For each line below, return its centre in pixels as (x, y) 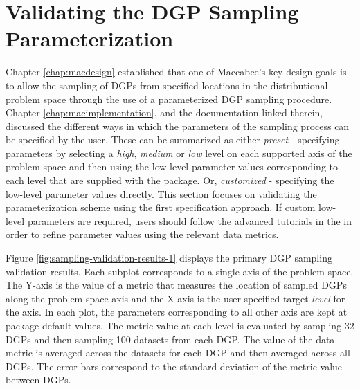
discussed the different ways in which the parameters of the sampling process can (178, 126)
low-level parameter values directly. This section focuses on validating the (161, 193)
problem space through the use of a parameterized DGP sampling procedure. (169, 99)
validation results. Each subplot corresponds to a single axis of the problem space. (180, 271)
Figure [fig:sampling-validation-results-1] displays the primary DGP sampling (169, 258)
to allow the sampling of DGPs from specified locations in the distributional (167, 85)
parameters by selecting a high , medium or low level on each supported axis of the (179, 153)
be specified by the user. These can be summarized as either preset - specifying (173, 139)
